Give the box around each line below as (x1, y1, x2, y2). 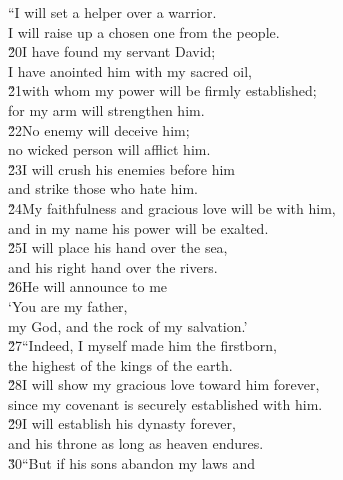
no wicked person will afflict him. (8, 139, 211, 160)
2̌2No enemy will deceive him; (8, 119, 190, 140)
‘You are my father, (8, 295, 128, 316)
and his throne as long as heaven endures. (8, 433, 264, 454)
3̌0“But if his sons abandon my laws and (8, 452, 256, 473)
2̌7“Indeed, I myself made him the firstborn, (8, 335, 277, 356)
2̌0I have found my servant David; (8, 41, 216, 62)
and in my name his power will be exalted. (8, 217, 269, 238)
